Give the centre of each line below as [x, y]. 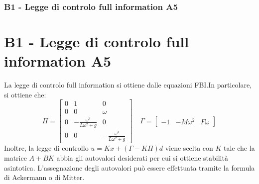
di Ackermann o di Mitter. [44, 177]
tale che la [239, 148]
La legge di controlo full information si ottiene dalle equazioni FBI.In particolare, [128, 85]
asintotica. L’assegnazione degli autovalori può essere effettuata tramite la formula [129, 167]
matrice [15, 157]
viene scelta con [189, 148]
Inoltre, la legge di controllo [46, 148]
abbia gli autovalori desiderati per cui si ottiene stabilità [142, 157]
